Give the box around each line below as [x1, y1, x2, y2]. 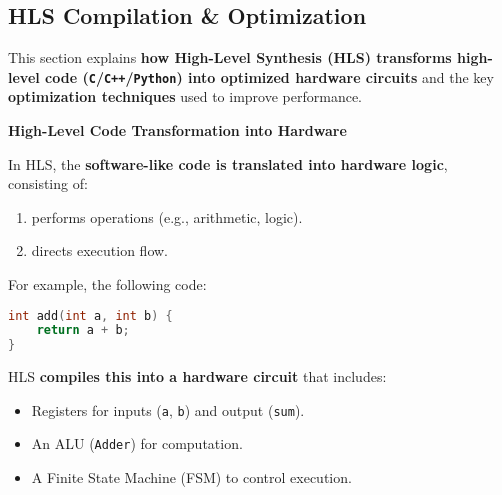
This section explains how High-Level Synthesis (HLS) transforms [8, 47, 452, 68]
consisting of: [8, 173, 88, 194]
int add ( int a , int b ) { [8, 308, 173, 323]
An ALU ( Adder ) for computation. [31, 433, 243, 454]
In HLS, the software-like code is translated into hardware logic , [8, 153, 448, 174]
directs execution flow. [31, 240, 169, 261]
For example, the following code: [8, 274, 207, 295]
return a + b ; [36, 323, 130, 338]
